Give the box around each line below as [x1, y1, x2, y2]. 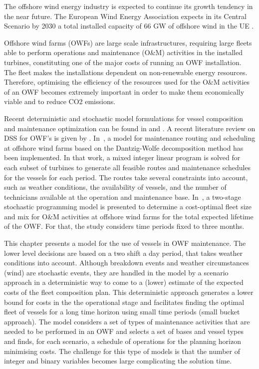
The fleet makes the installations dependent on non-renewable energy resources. [4, 67, 248, 77]
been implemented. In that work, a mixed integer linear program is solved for [4, 152, 241, 163]
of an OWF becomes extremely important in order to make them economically [4, 86, 245, 97]
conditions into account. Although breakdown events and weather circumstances [4, 257, 249, 268]
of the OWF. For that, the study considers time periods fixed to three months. [4, 221, 245, 231]
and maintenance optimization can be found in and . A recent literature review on [4, 123, 256, 133]
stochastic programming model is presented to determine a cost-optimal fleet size [4, 201, 252, 212]
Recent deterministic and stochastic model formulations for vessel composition [4, 113, 244, 123]
